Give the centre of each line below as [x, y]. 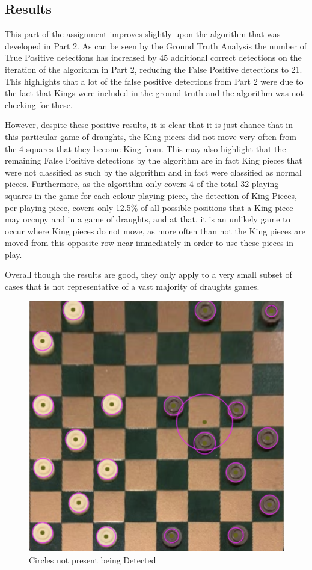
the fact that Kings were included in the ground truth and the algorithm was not [154, 93]
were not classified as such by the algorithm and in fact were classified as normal [153, 172]
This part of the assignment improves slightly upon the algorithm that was [143, 34]
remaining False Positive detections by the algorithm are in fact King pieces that [154, 160]
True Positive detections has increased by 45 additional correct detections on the [153, 57]
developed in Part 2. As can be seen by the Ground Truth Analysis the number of [156, 45]
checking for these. [39, 104]
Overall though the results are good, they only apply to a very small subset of [148, 274]
